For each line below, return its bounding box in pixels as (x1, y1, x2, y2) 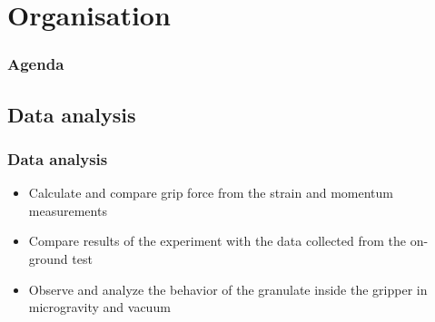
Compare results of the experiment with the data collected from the (28, 231, 407, 250)
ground (28, 249, 68, 268)
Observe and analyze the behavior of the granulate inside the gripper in (28, 279, 428, 298)
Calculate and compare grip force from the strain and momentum (28, 183, 394, 202)
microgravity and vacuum (28, 298, 171, 317)
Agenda (7, 53, 64, 75)
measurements (28, 200, 107, 220)
